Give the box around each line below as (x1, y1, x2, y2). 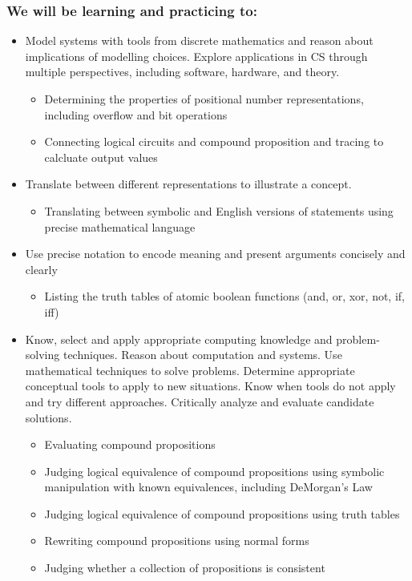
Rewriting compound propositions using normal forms (44, 532, 309, 549)
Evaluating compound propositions (44, 436, 216, 453)
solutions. (25, 409, 72, 426)
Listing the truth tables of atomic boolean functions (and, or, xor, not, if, (44, 288, 405, 305)
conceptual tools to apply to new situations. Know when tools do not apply (25, 377, 396, 394)
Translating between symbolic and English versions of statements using (44, 202, 394, 219)
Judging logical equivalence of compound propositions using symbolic (44, 462, 385, 479)
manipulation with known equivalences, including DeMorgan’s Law (44, 478, 373, 495)
